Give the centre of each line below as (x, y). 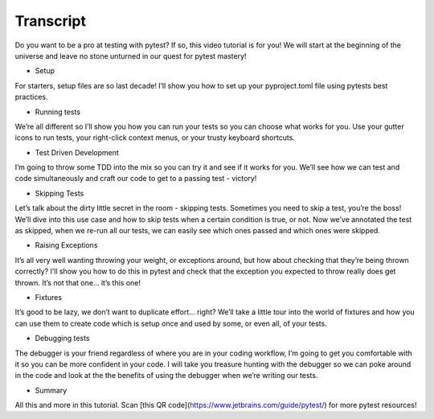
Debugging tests (62, 339)
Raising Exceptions (66, 245)
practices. (31, 97)
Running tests (57, 112)
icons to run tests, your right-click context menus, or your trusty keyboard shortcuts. (155, 138)
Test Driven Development (77, 152)
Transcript (50, 21)
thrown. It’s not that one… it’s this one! (78, 282)
